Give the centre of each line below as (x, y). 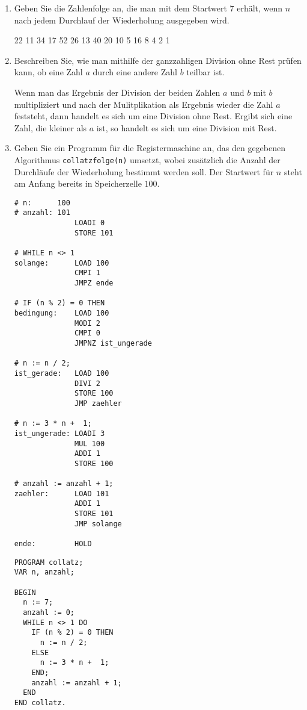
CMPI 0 (87, 333)
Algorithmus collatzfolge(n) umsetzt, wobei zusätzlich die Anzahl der (147, 159)
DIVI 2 (87, 383)
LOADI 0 (90, 223)
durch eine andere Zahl (135, 72)
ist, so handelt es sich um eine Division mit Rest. (187, 127)
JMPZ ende (94, 283)
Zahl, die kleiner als (50, 127)
